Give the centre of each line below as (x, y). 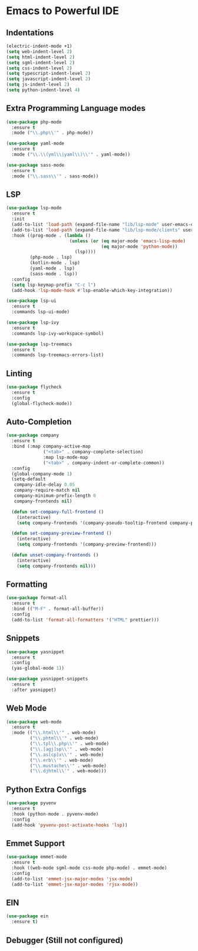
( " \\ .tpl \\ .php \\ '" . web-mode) (70, 744)
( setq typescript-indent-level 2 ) (49, 74)
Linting (19, 374)
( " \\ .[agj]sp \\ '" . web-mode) (67, 749)
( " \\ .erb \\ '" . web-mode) (62, 760)
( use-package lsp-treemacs (39, 344)
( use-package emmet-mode (37, 857)
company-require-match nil (47, 491)
